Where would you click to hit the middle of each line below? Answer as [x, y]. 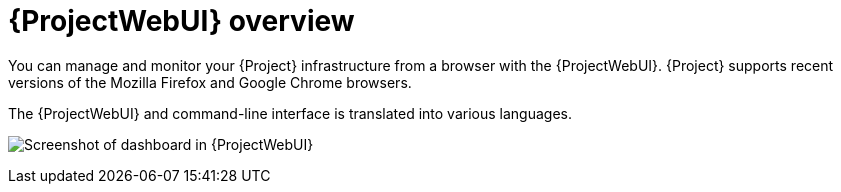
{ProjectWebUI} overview [181, 21]
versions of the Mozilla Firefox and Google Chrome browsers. [210, 82]
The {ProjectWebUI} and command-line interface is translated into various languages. [290, 113]
